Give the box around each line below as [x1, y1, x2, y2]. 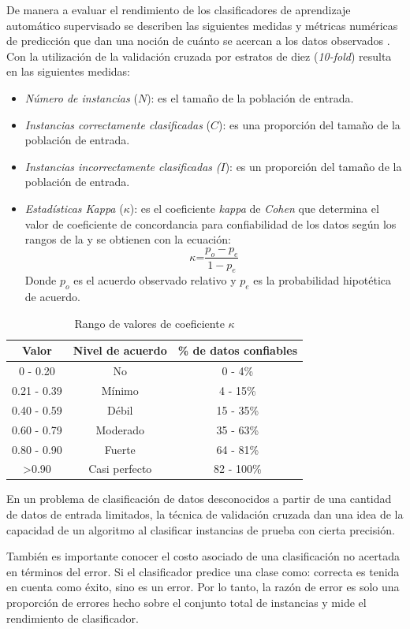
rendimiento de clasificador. [6, 609, 139, 626]
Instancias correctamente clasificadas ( [24, 116, 211, 132]
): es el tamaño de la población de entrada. [147, 89, 354, 106]
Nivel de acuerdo [73, 342, 167, 359]
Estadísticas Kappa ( [24, 199, 124, 216]
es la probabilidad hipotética [253, 272, 392, 288]
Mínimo [101, 382, 139, 399]
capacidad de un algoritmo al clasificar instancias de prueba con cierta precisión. [6, 521, 395, 538]
